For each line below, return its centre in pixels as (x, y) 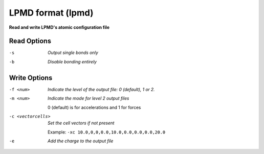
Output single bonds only (73, 53)
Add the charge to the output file (80, 141)
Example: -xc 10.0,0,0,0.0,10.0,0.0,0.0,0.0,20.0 (107, 132)
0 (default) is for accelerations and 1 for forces (94, 107)
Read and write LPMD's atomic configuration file (59, 27)
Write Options (31, 78)
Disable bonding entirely (72, 61)
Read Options (30, 41)
